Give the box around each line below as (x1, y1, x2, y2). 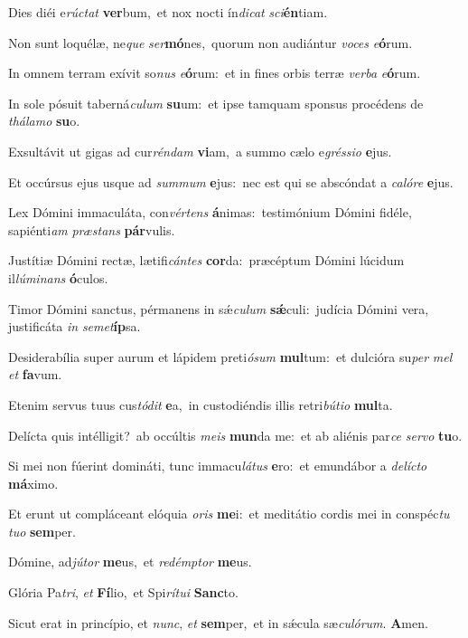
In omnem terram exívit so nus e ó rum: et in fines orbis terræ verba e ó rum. (8, 63, 421, 82)
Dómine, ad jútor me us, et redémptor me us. (8, 552, 252, 571)
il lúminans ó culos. (8, 268, 108, 287)
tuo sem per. (8, 521, 76, 540)
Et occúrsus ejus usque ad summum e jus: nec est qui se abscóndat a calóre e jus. (8, 172, 454, 191)
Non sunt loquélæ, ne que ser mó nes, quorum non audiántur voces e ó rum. (8, 33, 413, 52)
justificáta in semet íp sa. (8, 317, 141, 336)
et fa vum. (8, 365, 62, 384)
